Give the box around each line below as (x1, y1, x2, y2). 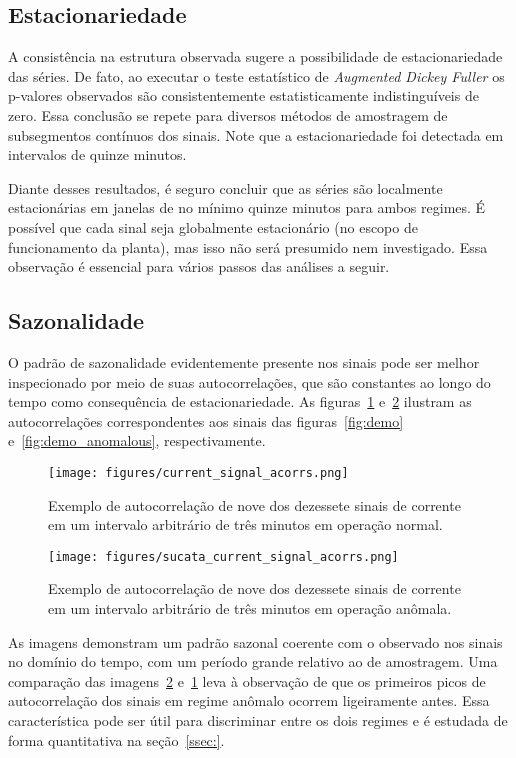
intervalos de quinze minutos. (8, 144, 187, 165)
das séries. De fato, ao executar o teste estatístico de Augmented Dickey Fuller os (8, 65, 505, 86)
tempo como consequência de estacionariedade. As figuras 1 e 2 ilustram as (8, 391, 472, 412)
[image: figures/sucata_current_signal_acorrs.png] (48, 549, 399, 564)
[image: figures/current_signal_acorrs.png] (48, 465, 349, 480)
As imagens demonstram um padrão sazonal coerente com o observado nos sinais (8, 631, 503, 652)
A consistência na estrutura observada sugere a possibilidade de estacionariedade (8, 46, 503, 67)
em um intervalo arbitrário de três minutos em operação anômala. (48, 598, 452, 618)
